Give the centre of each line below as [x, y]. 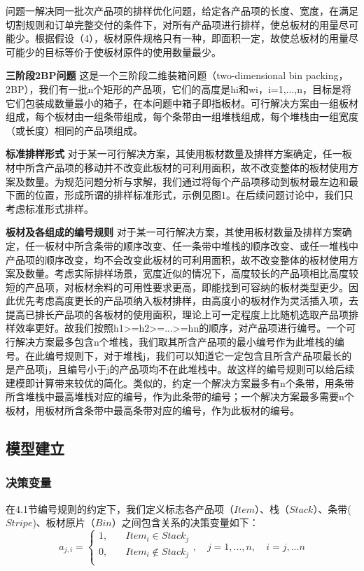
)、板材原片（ [64, 522]
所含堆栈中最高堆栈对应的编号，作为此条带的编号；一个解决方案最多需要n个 [180, 396]
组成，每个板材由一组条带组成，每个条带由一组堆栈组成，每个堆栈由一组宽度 [182, 117]
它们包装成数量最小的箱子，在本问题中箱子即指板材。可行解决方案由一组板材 [182, 103]
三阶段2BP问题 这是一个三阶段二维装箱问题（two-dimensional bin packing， [177, 75]
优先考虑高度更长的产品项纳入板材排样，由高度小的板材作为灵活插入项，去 [187, 301]
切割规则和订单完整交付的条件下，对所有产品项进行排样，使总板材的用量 [172, 24]
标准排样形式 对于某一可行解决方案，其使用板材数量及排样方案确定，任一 [174, 154]
